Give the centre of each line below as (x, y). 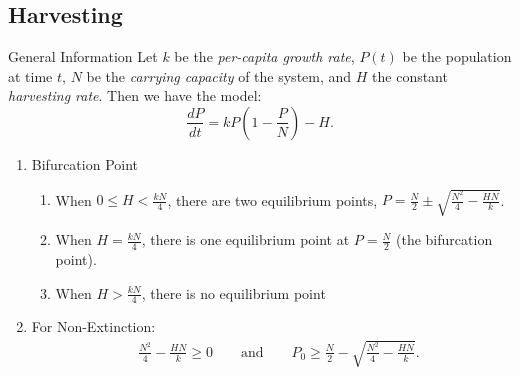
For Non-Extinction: (93, 326)
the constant (410, 75)
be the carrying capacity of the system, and (219, 75)
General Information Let (83, 56)
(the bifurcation (444, 239)
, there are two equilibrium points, (272, 199)
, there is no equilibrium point (233, 292)
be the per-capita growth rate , (264, 56)
